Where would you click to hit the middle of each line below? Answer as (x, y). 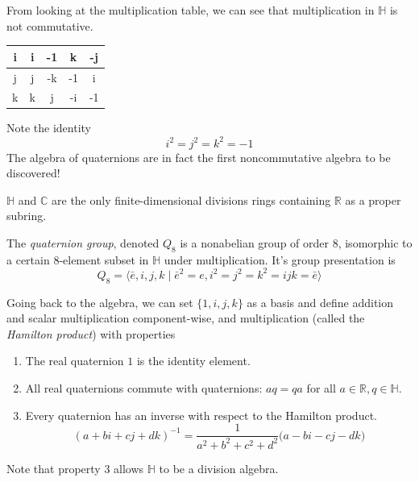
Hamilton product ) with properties (91, 333)
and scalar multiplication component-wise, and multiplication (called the (186, 318)
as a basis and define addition (320, 302)
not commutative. (50, 25)
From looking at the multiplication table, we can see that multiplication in (191, 10)
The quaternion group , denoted (83, 242)
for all (321, 388)
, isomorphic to (375, 242)
